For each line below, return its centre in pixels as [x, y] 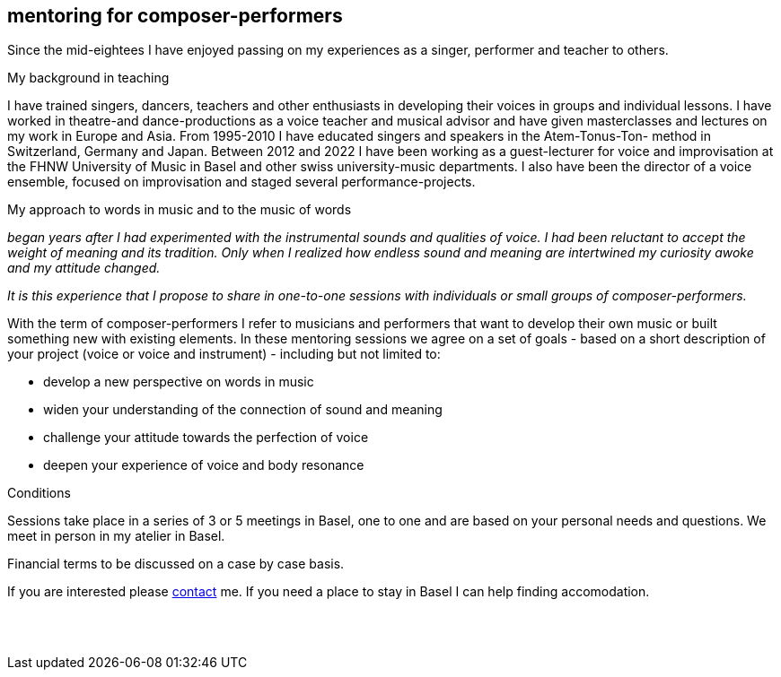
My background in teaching [88, 78]
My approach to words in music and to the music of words [180, 210]
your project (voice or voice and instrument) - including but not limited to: [224, 354]
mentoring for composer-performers [175, 16]
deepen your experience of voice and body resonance [204, 465]
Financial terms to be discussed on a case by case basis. [176, 564]
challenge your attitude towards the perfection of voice [206, 438]
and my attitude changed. [84, 268]
